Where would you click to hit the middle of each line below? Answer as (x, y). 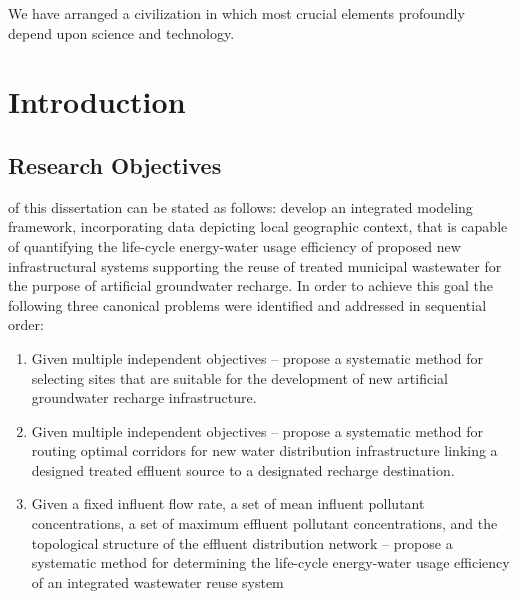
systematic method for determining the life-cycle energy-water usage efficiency (270, 562)
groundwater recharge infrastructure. (144, 397)
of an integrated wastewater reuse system (157, 581)
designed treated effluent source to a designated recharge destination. (243, 469)
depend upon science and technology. (121, 32)
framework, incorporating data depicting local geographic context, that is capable (258, 226)
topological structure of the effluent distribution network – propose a (242, 542)
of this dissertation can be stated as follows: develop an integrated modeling (240, 206)
